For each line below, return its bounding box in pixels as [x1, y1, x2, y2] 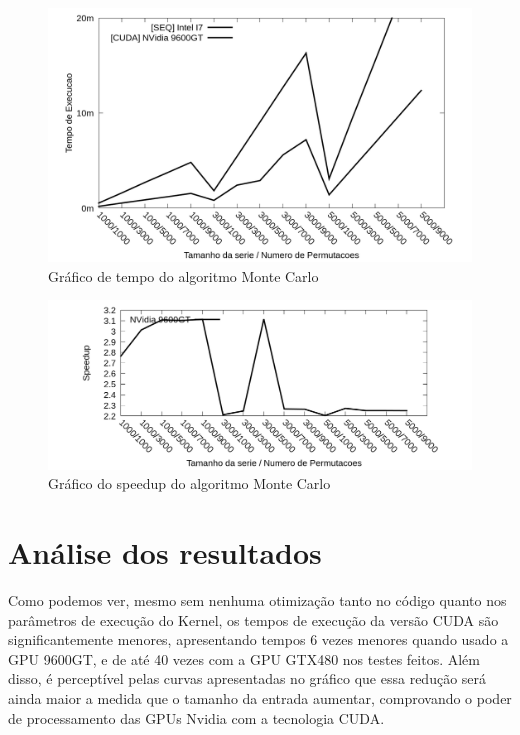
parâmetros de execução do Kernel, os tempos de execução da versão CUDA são [8, 609, 499, 630]
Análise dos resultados [8, 532, 322, 573]
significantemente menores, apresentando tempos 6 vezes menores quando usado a [8, 629, 509, 650]
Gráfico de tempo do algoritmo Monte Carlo [48, 265, 319, 286]
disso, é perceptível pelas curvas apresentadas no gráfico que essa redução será [8, 668, 487, 689]
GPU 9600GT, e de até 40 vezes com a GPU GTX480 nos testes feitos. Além [8, 648, 480, 669]
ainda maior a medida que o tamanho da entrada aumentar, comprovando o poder [8, 688, 512, 709]
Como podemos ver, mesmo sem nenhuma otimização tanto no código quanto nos [8, 590, 507, 611]
